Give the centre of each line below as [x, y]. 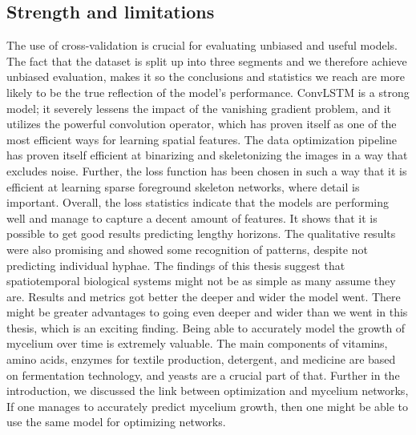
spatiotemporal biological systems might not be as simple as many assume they [201, 281]
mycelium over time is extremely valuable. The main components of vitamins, [197, 343]
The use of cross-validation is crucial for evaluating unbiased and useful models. [202, 45]
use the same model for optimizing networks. [116, 422]
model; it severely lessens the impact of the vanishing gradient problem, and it [199, 108]
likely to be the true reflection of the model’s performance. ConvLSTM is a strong [208, 92]
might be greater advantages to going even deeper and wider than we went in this [207, 312]
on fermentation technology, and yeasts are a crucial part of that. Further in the [203, 375]
